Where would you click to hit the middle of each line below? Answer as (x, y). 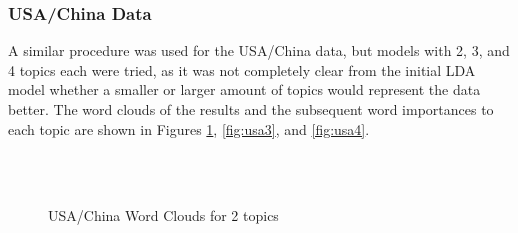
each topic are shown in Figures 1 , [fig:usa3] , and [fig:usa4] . (189, 128)
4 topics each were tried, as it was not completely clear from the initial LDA (242, 69)
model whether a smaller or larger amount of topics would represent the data (244, 89)
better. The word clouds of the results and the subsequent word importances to (251, 109)
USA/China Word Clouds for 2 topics (163, 215)
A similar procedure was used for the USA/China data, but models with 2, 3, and (259, 50)
